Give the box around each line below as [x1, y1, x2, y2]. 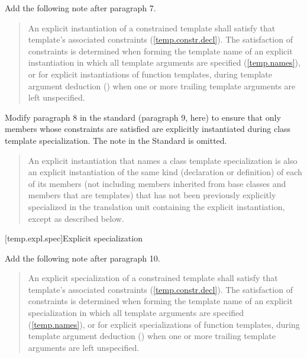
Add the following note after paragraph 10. [5, 251, 160, 264]
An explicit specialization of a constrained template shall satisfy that [28, 272, 278, 284]
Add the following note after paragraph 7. [5, 2, 156, 14]
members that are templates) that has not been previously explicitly [28, 189, 276, 201]
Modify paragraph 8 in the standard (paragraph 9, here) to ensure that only [5, 111, 281, 123]
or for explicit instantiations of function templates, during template [28, 67, 273, 80]
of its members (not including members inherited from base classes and [28, 177, 286, 189]
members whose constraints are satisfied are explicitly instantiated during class [5, 122, 291, 135]
